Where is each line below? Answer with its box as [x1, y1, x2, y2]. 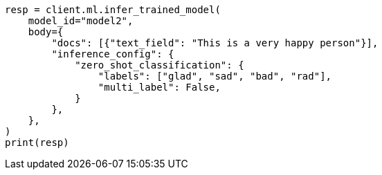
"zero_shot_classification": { [75, 59, 244, 71]
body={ [28, 26, 64, 37]
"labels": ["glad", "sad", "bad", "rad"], [98, 71, 332, 82]
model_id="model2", [28, 15, 134, 26]
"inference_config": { [51, 48, 174, 59]
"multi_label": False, [98, 82, 221, 93]
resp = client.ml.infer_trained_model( [5, 4, 221, 15]
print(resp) [5, 137, 69, 148]
